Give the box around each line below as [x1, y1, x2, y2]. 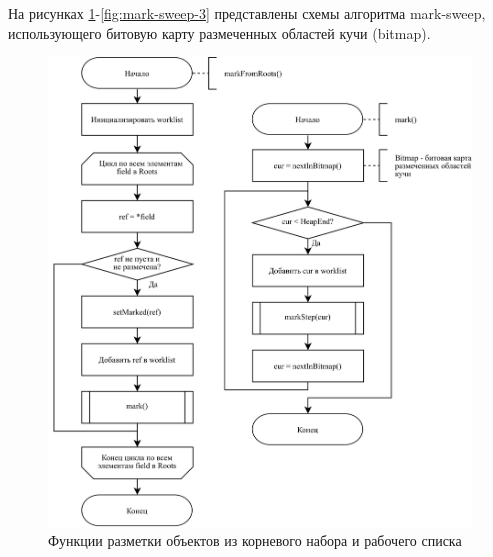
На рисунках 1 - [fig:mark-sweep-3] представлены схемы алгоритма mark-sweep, [8, 3, 486, 23]
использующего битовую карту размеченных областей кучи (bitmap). [8, 22, 431, 43]
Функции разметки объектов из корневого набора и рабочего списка [48, 530, 462, 551]
